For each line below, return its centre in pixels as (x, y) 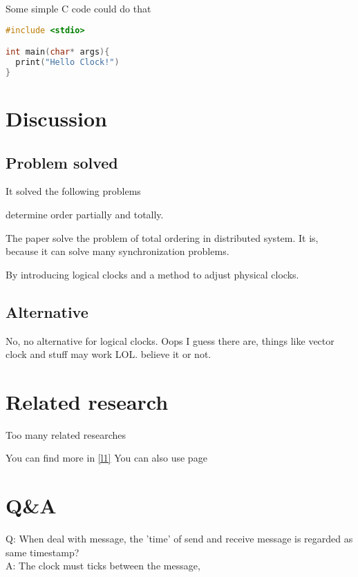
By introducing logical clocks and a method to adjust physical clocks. (152, 274)
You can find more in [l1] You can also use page (106, 458)
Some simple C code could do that (78, 8)
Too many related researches (66, 434)
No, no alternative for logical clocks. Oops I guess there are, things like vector (170, 340)
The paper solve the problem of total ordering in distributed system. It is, (162, 237)
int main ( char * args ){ (58, 52)
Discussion (56, 118)
